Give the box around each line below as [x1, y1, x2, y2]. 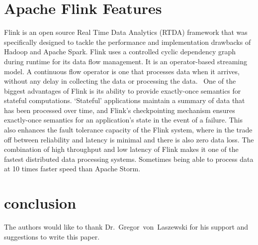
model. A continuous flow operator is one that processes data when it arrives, [4, 66, 240, 76]
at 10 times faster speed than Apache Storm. [4, 163, 141, 174]
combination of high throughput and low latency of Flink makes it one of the [4, 144, 239, 154]
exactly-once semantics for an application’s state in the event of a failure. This [4, 115, 243, 125]
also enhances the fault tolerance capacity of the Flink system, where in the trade [4, 124, 253, 135]
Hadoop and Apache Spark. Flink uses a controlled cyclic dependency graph [4, 46, 236, 57]
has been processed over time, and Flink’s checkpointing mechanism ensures [4, 105, 235, 115]
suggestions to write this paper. [4, 231, 100, 242]
